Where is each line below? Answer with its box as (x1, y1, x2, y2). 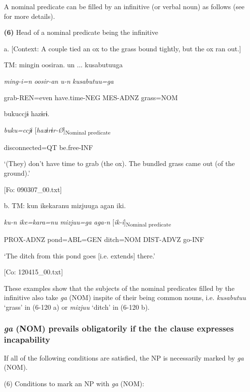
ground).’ (4, 168, 30, 178)
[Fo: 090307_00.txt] (4, 184, 62, 194)
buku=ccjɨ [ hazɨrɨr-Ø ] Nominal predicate (4, 124, 111, 136)
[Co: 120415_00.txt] (4, 267, 63, 277)
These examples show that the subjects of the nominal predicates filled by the (4, 283, 235, 293)
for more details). (4, 11, 55, 21)
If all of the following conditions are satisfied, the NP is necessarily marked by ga (4, 352, 244, 362)
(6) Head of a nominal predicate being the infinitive (4, 27, 158, 37)
